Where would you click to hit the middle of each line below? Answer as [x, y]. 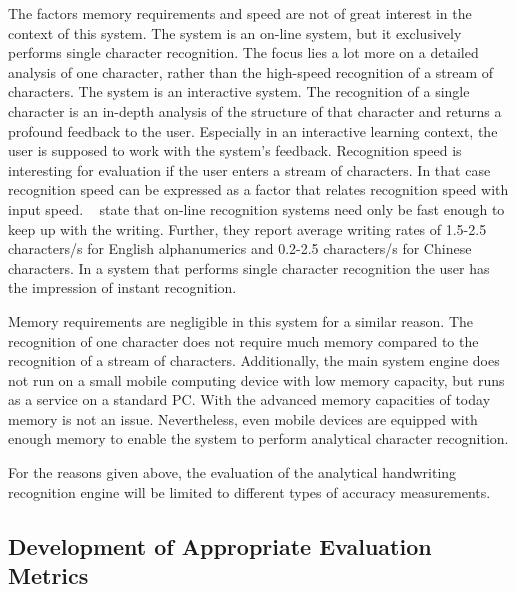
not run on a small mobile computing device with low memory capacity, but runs [256, 379]
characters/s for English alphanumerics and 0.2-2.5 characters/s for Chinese [240, 248]
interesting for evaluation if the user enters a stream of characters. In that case [249, 169]
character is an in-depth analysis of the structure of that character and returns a [255, 110]
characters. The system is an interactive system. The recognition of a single [239, 91]
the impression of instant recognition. [122, 287]
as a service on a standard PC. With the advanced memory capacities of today [249, 399]
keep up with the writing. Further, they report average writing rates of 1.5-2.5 [247, 228]
